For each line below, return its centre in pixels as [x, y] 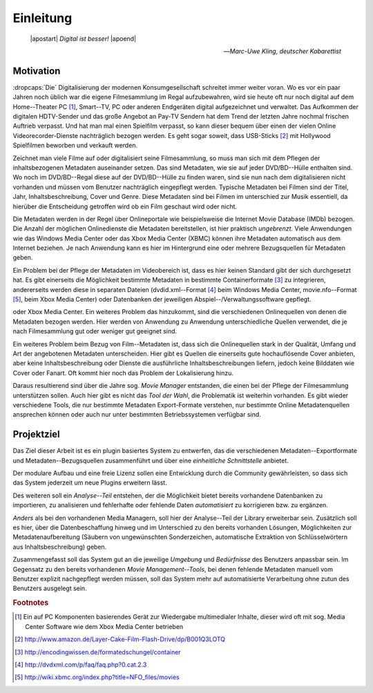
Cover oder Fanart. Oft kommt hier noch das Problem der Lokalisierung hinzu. [123, 373]
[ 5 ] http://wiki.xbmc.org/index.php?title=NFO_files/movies [97, 677]
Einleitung [42, 18]
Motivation [37, 71]
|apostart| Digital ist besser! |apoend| [83, 39]
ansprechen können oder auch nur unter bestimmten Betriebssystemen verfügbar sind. [137, 415]
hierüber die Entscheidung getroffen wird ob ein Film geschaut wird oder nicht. [125, 206]
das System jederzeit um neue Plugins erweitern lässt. [90, 482]
